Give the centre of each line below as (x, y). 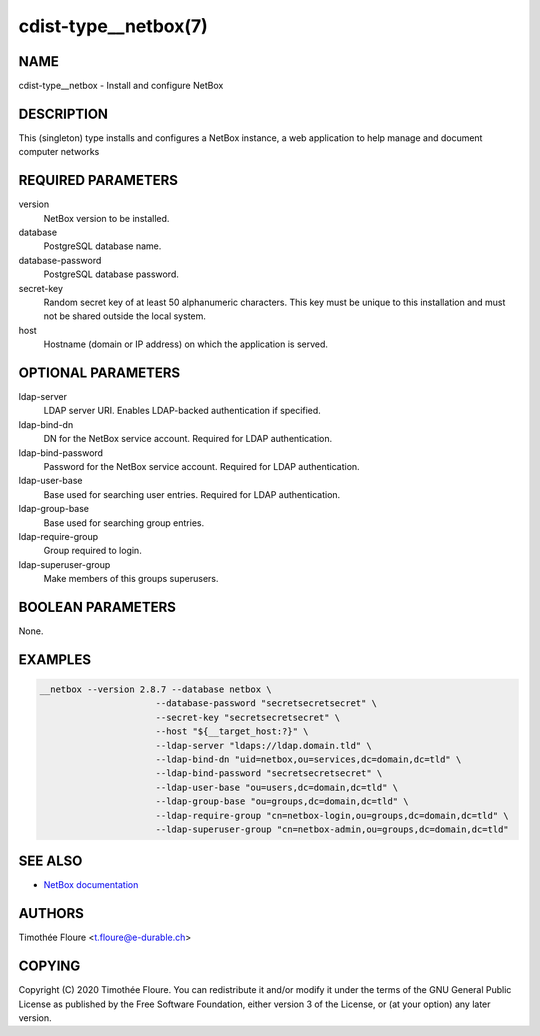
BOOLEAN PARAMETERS (97, 606)
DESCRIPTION (63, 113)
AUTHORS (51, 913)
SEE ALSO (50, 861)
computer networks (59, 152)
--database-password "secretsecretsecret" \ (266, 703)
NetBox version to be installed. (106, 218)
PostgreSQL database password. (111, 274)
